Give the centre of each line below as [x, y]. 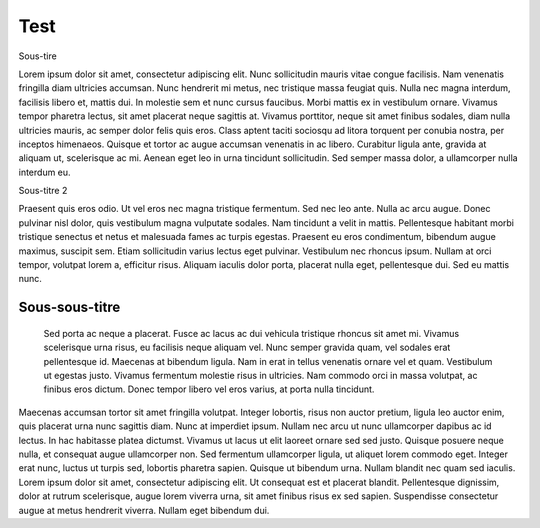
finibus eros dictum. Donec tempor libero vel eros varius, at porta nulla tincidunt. [209, 389]
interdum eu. [44, 172]
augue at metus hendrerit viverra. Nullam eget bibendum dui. [144, 510]
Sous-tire [37, 56]
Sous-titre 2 [43, 191]
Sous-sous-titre [69, 307]
